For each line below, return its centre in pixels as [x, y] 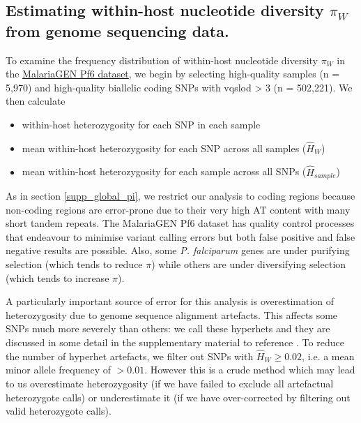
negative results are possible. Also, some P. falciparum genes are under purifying [178, 250]
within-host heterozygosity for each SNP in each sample [141, 124]
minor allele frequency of [58, 370]
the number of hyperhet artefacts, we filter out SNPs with [130, 356]
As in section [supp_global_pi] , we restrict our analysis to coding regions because [180, 196]
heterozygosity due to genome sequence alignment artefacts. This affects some [172, 314]
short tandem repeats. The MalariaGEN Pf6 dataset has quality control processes [180, 223]
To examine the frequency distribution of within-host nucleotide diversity [162, 60]
